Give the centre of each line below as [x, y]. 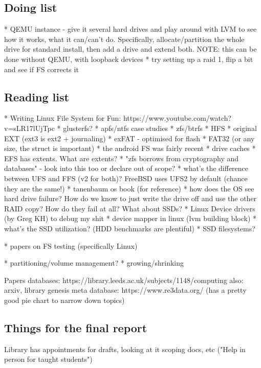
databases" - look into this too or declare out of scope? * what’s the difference [126, 168]
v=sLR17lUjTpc [29, 128]
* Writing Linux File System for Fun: [63, 118]
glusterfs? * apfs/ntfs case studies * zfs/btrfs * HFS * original [160, 128]
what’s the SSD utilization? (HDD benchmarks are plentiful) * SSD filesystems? [130, 228]
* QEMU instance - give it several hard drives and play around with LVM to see [130, 29]
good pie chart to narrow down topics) [64, 300]
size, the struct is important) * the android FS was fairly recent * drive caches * [130, 148]
